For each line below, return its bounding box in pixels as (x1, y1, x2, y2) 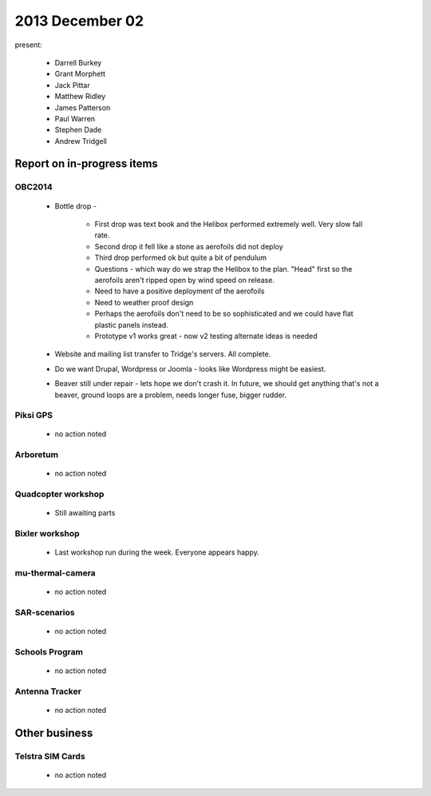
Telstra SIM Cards (14, 750, 85, 762)
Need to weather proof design (94, 297, 194, 307)
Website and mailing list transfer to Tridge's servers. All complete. (54, 349, 271, 359)
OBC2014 (14, 181, 53, 193)
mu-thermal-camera (14, 567, 96, 579)
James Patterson (54, 102, 111, 112)
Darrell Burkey (54, 58, 102, 67)
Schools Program (14, 646, 84, 657)
